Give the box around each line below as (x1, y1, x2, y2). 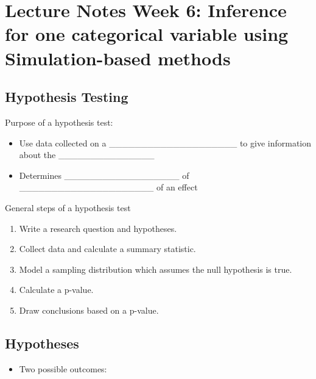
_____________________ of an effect (19, 181, 198, 193)
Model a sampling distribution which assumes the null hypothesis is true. (19, 262, 292, 275)
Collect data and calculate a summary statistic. (19, 242, 196, 255)
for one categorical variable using (5, 21, 289, 46)
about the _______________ (19, 148, 155, 161)
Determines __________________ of (19, 168, 189, 181)
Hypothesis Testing (5, 87, 128, 106)
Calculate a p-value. (19, 283, 94, 296)
